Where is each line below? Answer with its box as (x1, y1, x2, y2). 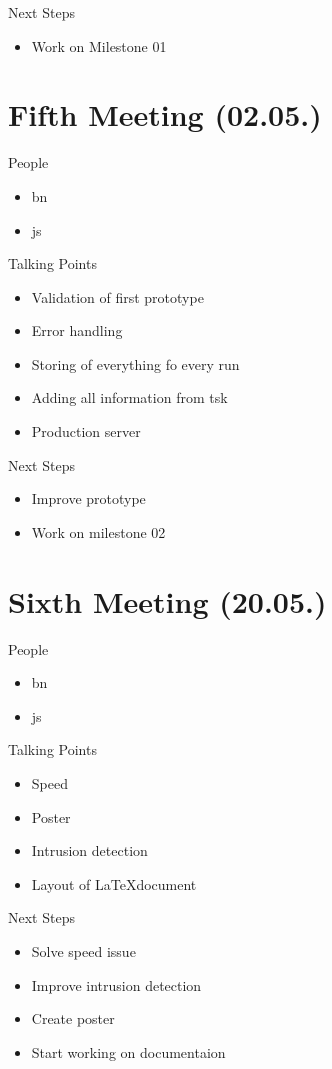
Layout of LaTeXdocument (31, 873, 197, 894)
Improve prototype (31, 488, 146, 509)
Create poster (31, 1008, 115, 1029)
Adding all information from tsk (31, 387, 228, 408)
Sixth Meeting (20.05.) (8, 580, 327, 621)
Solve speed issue (31, 940, 136, 961)
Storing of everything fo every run (31, 353, 240, 374)
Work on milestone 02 (31, 521, 166, 542)
